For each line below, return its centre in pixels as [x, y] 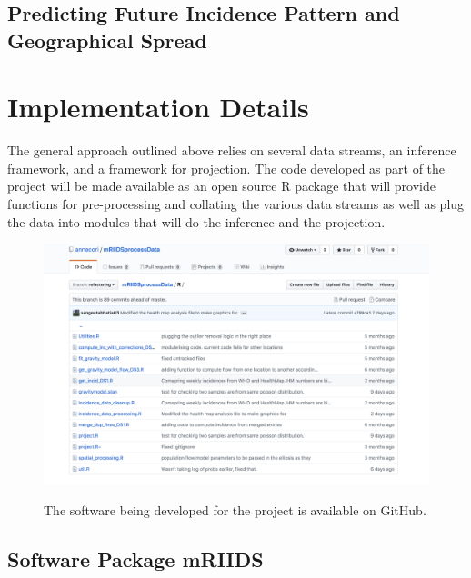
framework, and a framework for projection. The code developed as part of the [226, 168]
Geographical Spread [107, 40]
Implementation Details [158, 107]
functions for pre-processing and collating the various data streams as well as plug [236, 204]
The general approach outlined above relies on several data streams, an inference [232, 150]
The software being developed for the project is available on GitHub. [235, 509]
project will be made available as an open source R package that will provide [222, 186]
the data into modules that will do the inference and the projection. [196, 221]
